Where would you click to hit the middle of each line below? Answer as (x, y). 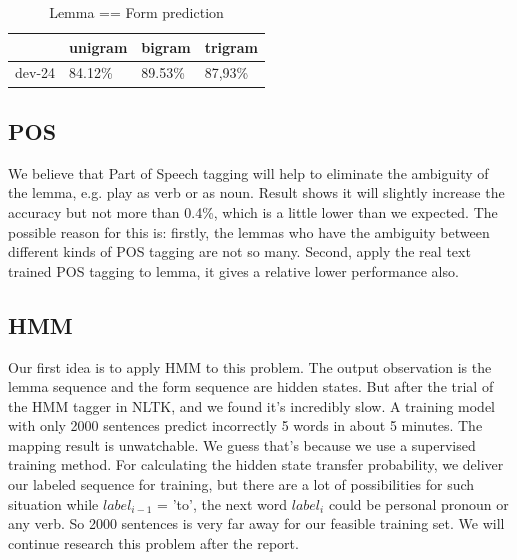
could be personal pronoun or (418, 503)
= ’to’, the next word (222, 503)
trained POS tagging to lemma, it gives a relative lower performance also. (233, 270)
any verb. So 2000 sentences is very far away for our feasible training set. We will (256, 523)
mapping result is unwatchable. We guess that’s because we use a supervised (242, 444)
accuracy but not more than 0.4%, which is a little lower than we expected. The (253, 211)
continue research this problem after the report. (153, 542)
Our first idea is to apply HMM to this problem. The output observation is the (250, 366)
